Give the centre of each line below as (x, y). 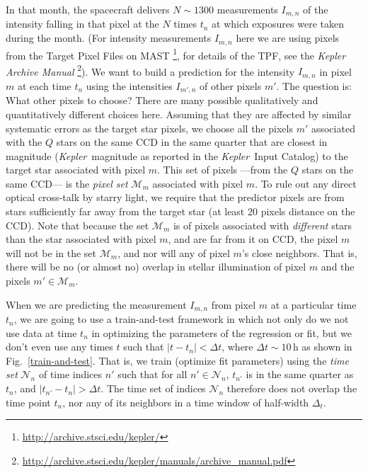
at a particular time (314, 304)
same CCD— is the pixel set (67, 183)
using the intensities (129, 85)
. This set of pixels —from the (223, 170)
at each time (44, 85)
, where (237, 347)
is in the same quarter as (300, 374)
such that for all (153, 374)
